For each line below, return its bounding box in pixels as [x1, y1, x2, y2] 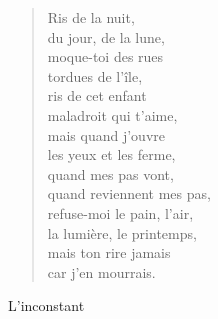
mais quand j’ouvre [47, 124, 165, 145]
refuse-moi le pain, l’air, [47, 202, 194, 223]
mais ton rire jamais [47, 242, 171, 263]
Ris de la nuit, [47, 7, 135, 27]
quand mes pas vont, [47, 163, 174, 184]
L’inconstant [8, 295, 85, 316]
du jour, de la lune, [47, 26, 165, 47]
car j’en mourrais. [47, 261, 156, 282]
